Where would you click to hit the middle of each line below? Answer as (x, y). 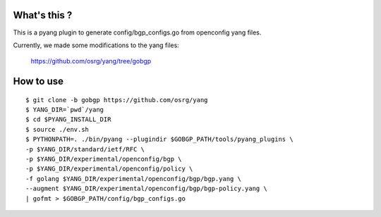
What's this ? (43, 15)
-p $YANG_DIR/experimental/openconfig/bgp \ (104, 159)
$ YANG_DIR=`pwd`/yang (65, 110)
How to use (38, 81)
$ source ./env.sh (58, 129)
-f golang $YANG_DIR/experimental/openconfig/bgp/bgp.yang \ (133, 179)
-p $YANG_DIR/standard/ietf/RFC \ (85, 149)
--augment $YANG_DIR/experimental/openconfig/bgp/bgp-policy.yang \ (146, 189)
